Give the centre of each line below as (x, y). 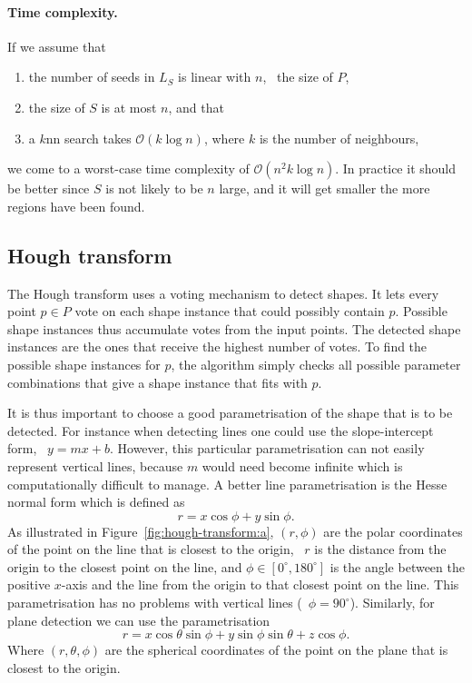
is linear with (215, 77)
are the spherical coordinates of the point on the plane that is (276, 650)
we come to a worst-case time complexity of (128, 168)
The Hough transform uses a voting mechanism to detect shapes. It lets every (223, 293)
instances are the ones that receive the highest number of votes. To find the (217, 346)
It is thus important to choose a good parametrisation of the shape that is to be (230, 413)
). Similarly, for (392, 603)
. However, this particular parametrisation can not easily (267, 448)
